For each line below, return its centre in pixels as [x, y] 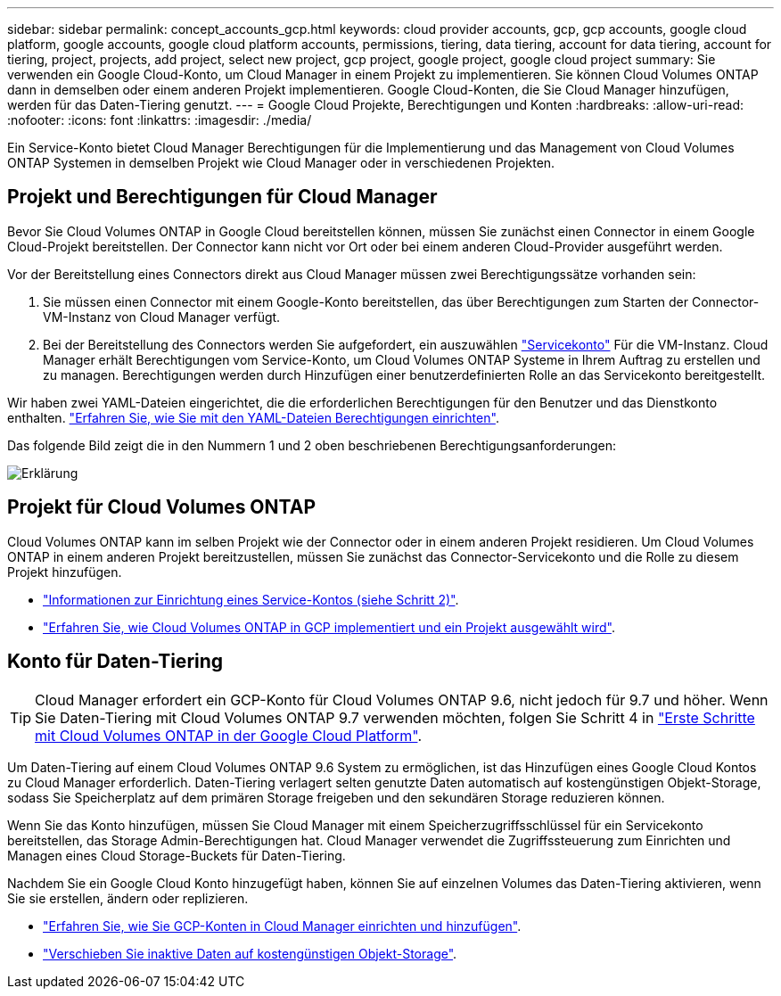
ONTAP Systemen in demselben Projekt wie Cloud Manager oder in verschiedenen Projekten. [281, 163]
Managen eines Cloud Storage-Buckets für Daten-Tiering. [177, 855]
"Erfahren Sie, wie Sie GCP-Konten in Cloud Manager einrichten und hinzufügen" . [282, 926]
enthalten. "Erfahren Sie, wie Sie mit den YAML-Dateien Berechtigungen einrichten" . [253, 417]
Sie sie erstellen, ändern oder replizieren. [128, 898]
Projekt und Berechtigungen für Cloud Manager [222, 197]
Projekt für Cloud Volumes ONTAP [161, 507]
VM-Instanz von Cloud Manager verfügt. [162, 317]
